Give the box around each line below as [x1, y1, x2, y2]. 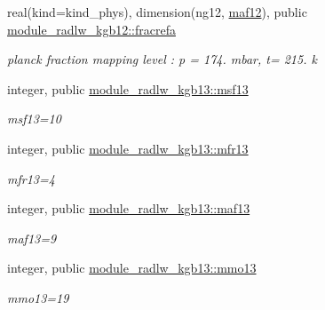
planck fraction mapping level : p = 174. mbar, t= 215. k [7, 50, 317, 68]
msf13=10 [7, 109, 61, 128]
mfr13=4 [7, 169, 55, 187]
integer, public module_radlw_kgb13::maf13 [7, 199, 250, 218]
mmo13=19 [7, 288, 69, 306]
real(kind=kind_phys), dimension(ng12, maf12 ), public [7, 3, 307, 20]
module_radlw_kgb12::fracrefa [7, 20, 176, 38]
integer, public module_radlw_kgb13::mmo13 [7, 258, 257, 277]
